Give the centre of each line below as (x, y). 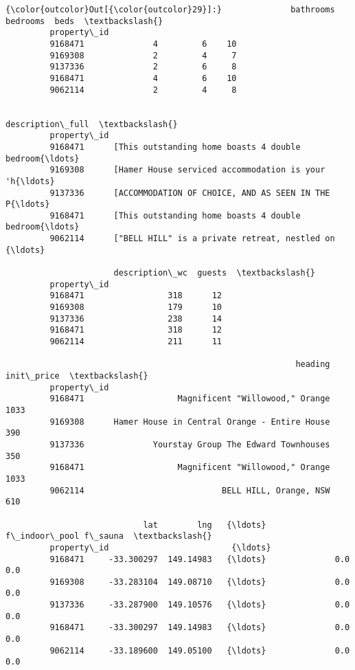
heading (313, 365)
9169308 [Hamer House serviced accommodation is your (187, 170)
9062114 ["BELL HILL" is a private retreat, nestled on (192, 239)
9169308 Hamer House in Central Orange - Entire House (190, 422)
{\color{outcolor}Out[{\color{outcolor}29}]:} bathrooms (170, 10)
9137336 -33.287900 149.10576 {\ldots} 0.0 (200, 605)
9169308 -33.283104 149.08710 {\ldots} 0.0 (200, 582)
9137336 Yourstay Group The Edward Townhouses (190, 444)
